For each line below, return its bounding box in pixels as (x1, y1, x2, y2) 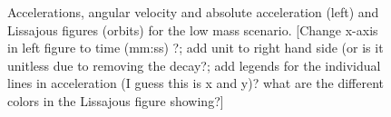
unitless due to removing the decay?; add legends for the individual (7, 55, 381, 74)
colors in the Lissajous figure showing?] (7, 91, 224, 110)
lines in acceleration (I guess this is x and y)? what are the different (7, 73, 385, 93)
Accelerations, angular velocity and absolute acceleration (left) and (7, 3, 379, 21)
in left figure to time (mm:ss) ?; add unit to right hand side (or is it (7, 38, 384, 57)
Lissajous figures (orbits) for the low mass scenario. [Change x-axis (7, 20, 378, 39)
